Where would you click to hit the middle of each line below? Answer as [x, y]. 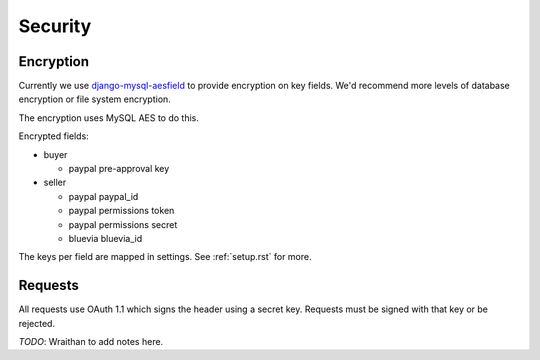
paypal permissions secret [123, 224]
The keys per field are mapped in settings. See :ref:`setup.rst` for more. [165, 257]
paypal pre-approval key [119, 169]
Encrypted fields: [53, 136]
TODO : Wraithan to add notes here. [91, 342]
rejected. [36, 323]
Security [55, 26]
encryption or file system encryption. [95, 99]
